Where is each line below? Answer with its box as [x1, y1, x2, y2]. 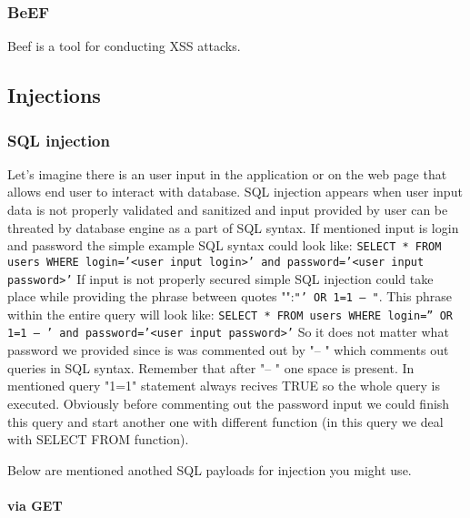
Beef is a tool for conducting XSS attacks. [7, 36, 241, 56]
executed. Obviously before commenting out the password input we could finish [7, 393, 450, 412]
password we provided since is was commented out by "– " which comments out [7, 340, 449, 360]
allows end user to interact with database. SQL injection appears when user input [7, 182, 463, 201]
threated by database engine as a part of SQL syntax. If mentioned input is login [7, 218, 459, 237]
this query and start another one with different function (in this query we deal [7, 411, 444, 431]
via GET [7, 495, 63, 514]
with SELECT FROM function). [7, 430, 189, 449]
